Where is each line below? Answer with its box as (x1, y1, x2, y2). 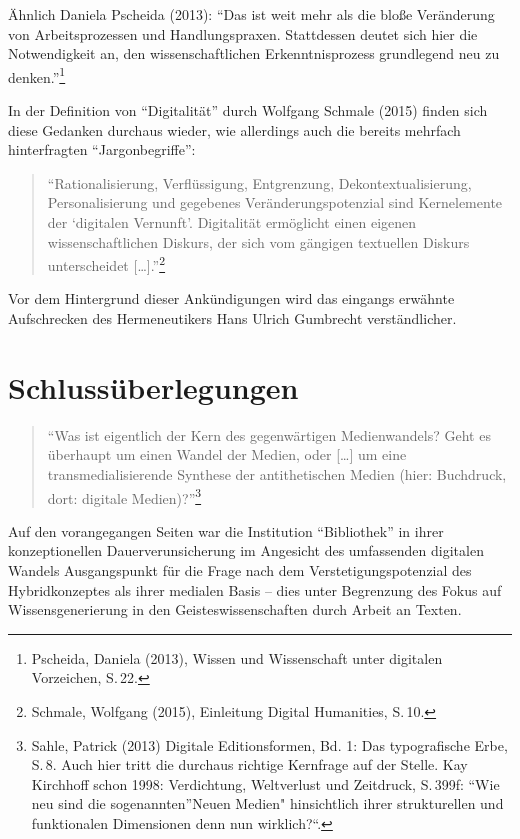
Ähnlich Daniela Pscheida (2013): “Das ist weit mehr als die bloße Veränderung (8, 4, 495, 24)
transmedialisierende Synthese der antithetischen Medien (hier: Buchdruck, (47, 463, 507, 484)
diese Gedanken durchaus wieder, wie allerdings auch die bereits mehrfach (8, 119, 461, 140)
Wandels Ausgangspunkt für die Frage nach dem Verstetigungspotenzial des (8, 559, 472, 580)
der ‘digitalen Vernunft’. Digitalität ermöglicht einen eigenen (47, 212, 417, 232)
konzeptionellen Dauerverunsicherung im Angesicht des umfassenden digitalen (8, 540, 484, 561)
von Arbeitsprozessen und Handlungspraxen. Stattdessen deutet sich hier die (8, 23, 478, 44)
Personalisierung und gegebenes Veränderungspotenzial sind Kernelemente (47, 192, 503, 213)
